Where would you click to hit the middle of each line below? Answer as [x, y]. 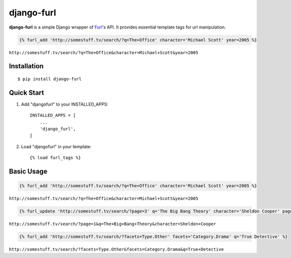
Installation [26, 66]
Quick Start [26, 93]
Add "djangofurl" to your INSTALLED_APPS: [65, 104]
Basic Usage [28, 171]
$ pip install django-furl [50, 79]
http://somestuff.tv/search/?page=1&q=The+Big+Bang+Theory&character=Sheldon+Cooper [113, 224]
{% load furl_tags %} [55, 158]
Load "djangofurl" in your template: [56, 146]
